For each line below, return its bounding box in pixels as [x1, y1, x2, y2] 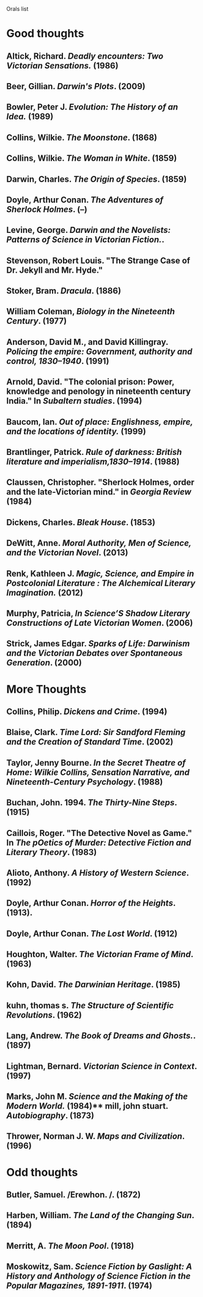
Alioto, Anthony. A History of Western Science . [6, 868, 190, 878]
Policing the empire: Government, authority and [6, 346, 193, 357]
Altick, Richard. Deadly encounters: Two [6, 51, 164, 61]
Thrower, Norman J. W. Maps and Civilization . [6, 1131, 185, 1142]
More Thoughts [6, 682, 87, 696]
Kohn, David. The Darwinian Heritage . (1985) [6, 980, 181, 990]
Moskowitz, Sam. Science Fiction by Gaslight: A [6, 1262, 193, 1272]
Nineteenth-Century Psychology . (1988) [6, 777, 163, 787]
